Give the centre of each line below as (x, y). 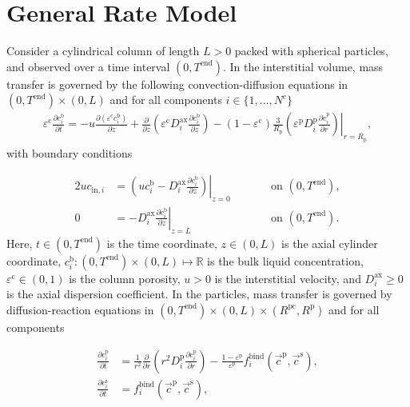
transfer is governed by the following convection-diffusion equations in (177, 84)
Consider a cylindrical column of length (103, 51)
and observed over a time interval (88, 66)
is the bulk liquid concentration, (285, 260)
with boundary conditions (70, 152)
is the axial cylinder (330, 243)
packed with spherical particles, (311, 51)
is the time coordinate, (162, 243)
